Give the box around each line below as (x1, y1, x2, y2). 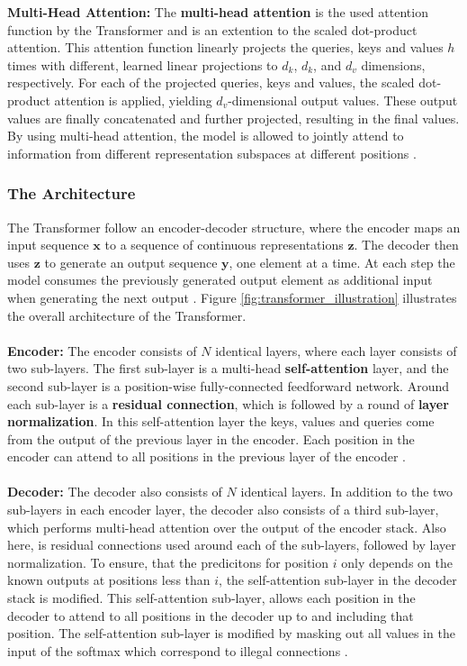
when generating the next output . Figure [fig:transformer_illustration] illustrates (7, 287, 457, 306)
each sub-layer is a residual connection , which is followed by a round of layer (7, 394, 449, 413)
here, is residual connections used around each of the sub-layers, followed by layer (7, 535, 456, 554)
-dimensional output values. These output (228, 90, 458, 109)
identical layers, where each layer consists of (215, 341, 457, 360)
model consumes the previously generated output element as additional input (7, 270, 433, 289)
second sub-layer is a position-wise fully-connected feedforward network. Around (7, 376, 449, 395)
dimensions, (361, 55, 426, 74)
